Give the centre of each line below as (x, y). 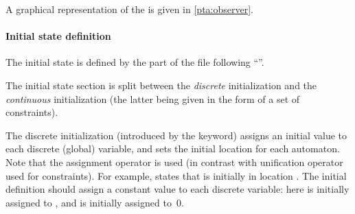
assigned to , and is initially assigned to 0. (95, 202)
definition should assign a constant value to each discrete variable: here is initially (177, 189)
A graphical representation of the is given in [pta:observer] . (129, 9)
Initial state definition (58, 36)
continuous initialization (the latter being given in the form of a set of (153, 98)
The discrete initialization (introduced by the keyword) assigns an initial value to (176, 135)
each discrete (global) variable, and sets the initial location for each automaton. (173, 148)
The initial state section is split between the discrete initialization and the (161, 85)
